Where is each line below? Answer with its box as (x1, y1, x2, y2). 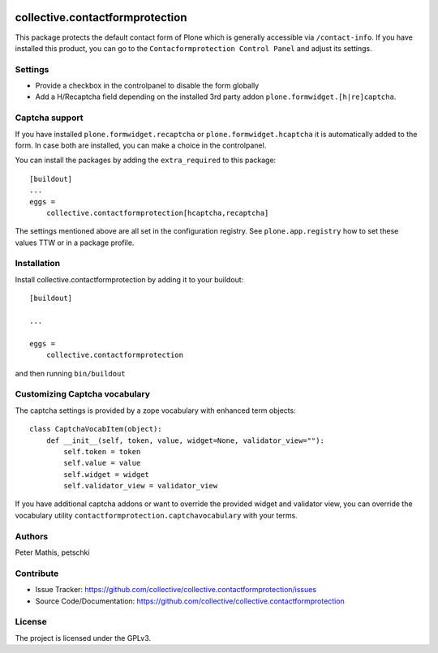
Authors (15, 531, 49, 542)
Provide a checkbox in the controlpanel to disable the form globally (35, 81, 260, 91)
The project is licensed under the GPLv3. (15, 633, 152, 642)
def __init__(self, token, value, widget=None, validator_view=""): (45, 436, 324, 445)
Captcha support (15, 112, 84, 123)
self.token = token (63, 447, 141, 456)
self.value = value (63, 458, 141, 468)
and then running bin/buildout (15, 368, 126, 378)
